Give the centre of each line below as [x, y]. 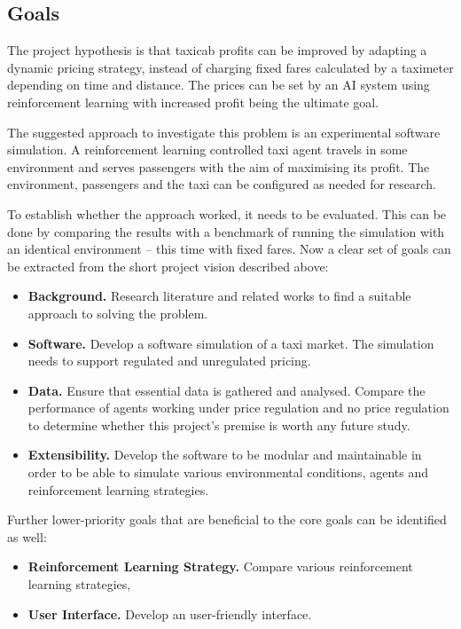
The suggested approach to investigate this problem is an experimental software [224, 132]
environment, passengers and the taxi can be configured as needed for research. [222, 184]
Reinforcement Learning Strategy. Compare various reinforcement [220, 566]
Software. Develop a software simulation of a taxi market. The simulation [231, 343]
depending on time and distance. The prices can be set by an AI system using [219, 85]
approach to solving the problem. [118, 313]
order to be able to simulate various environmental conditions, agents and [228, 472]
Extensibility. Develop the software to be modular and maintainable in [225, 455]
